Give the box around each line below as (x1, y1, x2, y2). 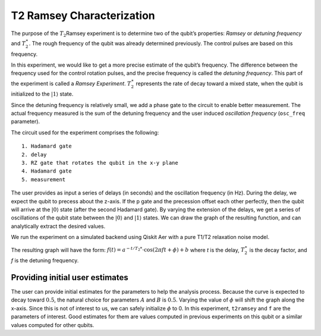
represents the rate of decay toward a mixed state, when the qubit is (136, 80, 303, 87)
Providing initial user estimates (11, 272, 128, 282)
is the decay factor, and (249, 246, 307, 253)
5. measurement (21, 176, 66, 183)
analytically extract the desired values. (11, 222, 106, 230)
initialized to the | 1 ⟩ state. (11, 90, 74, 98)
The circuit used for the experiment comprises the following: (11, 128, 159, 136)
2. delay (21, 151, 47, 158)
